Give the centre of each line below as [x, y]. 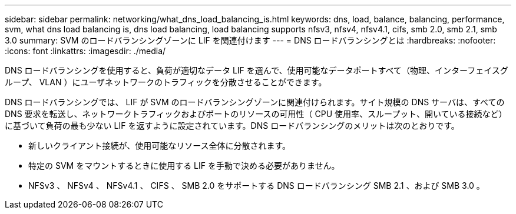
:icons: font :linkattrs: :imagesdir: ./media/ [85, 51]
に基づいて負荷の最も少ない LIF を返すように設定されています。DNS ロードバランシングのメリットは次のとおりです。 [232, 126]
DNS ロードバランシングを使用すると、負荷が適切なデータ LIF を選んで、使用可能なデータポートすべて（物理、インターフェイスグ [257, 70]
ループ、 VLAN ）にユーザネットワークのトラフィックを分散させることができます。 [166, 82]
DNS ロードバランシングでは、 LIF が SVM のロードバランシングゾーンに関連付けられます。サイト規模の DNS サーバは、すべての [255, 102]
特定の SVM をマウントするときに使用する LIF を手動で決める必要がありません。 [184, 165]
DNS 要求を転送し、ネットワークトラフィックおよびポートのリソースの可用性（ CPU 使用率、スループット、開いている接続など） [256, 114]
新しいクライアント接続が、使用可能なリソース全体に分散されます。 [160, 146]
